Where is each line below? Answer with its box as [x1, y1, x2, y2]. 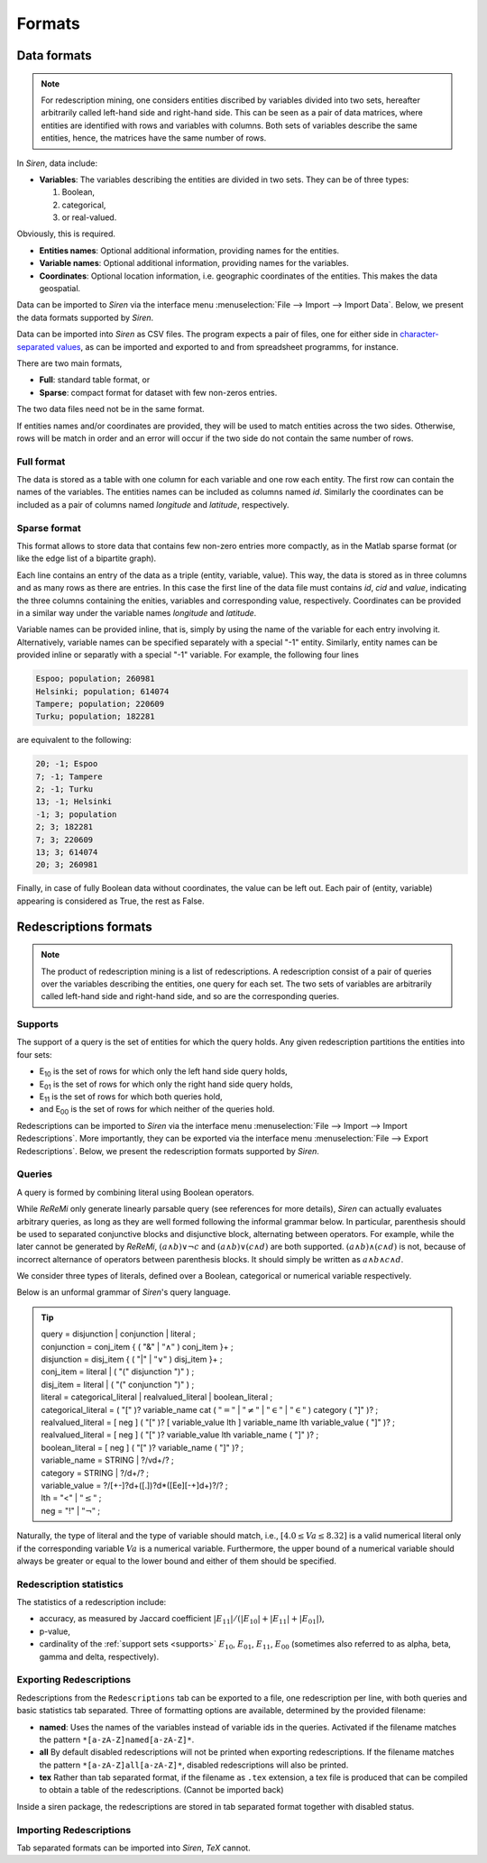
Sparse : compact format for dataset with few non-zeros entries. [39, 387, 278, 398]
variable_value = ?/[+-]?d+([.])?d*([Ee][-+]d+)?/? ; [41, 1480, 228, 1491]
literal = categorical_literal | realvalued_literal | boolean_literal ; [41, 1391, 273, 1402]
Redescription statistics [16, 1578, 124, 1591]
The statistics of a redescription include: [16, 1597, 167, 1608]
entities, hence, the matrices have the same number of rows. [41, 133, 267, 143]
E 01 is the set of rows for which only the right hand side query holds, [39, 1078, 293, 1091]
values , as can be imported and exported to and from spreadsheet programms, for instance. [56, 341, 399, 352]
